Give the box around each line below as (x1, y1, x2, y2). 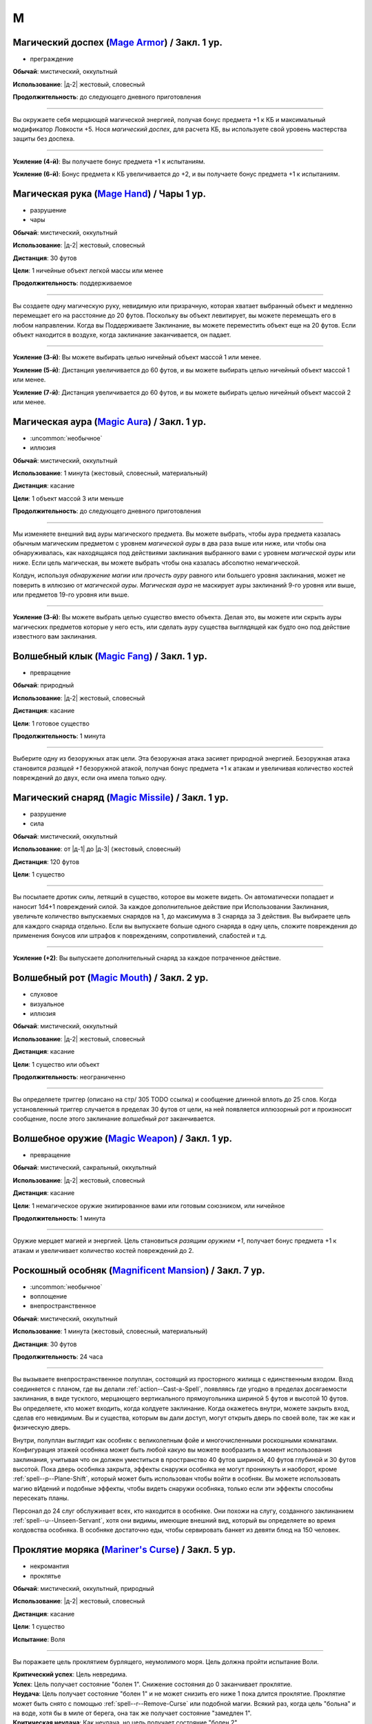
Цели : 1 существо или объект (12, 1060, 100, 1068)
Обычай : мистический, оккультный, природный (12, 1584, 154, 1592)
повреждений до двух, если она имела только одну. (12, 774, 167, 782)
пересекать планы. (12, 1494, 69, 1503)
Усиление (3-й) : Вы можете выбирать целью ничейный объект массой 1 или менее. (12, 353, 262, 361)
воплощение (30, 1292, 68, 1301)
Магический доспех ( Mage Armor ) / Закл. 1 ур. (12, 37, 223, 48)
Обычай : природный (12, 681, 74, 690)
